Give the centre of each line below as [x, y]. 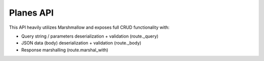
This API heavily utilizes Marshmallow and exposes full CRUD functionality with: [89, 27]
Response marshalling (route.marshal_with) [65, 50]
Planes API [31, 13]
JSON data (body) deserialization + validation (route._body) [81, 43]
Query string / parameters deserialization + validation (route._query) [90, 36]
